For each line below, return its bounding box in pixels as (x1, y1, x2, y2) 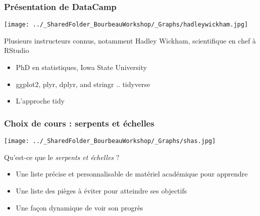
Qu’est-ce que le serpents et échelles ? (4, 151, 120, 162)
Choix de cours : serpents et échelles (4, 116, 154, 129)
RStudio (4, 45, 29, 55)
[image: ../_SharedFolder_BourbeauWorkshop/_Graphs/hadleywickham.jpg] (4, 21, 248, 28)
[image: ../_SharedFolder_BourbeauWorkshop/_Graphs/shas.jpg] (4, 137, 216, 145)
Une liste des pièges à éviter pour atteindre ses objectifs (16, 185, 187, 195)
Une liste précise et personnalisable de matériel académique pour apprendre (16, 168, 248, 179)
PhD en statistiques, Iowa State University (16, 62, 147, 72)
